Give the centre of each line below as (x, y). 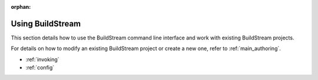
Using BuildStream (46, 24)
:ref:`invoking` (42, 59)
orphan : (21, 7)
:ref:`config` (40, 68)
